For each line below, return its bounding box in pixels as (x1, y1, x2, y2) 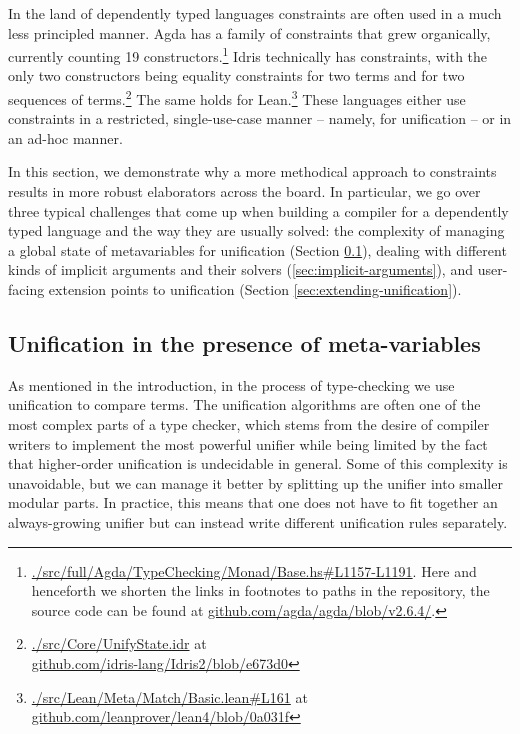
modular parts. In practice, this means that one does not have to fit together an (8, 492, 498, 513)
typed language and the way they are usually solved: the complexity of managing (8, 220, 505, 241)
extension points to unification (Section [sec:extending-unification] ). (48, 279, 462, 300)
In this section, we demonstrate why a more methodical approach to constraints (8, 161, 497, 182)
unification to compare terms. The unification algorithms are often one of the (8, 394, 481, 415)
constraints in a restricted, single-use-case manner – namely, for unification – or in (8, 108, 512, 129)
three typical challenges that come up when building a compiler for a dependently (8, 200, 509, 221)
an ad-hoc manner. (8, 127, 123, 148)
